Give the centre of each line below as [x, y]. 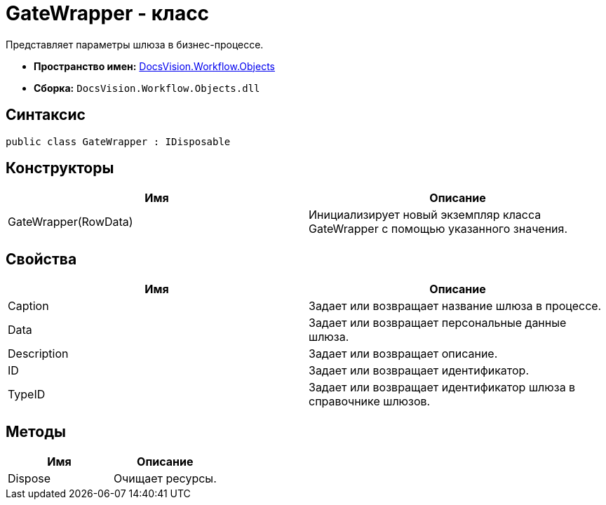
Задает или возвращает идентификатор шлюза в [442, 388]
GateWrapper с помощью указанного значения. [438, 229]
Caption [28, 306]
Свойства [41, 259]
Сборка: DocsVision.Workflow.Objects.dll [147, 88]
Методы [36, 431]
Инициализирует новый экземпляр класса [425, 215]
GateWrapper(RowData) [70, 222]
